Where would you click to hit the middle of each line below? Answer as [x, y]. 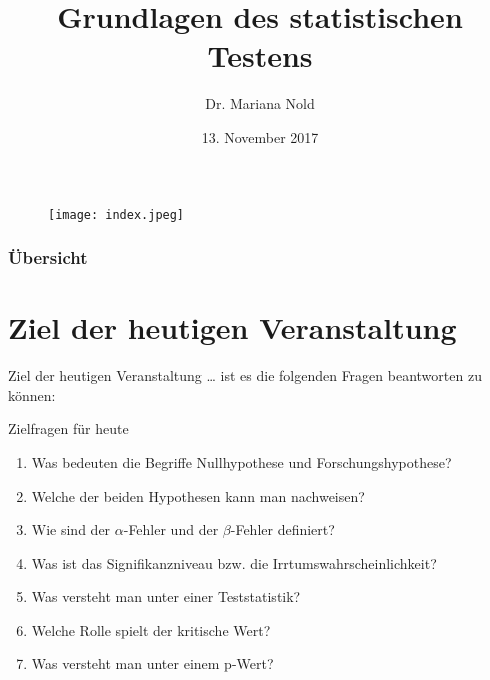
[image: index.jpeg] [116, 214]
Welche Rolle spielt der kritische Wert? [151, 629]
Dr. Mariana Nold [260, 103]
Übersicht [48, 257]
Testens [260, 55]
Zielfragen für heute [68, 428]
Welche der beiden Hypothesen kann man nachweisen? [198, 495]
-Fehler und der [171, 529]
